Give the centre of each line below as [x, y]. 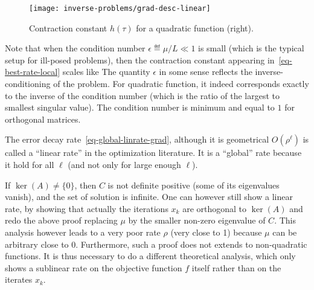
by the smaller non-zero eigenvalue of [197, 220]
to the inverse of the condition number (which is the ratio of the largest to [142, 95]
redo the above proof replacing [61, 220]
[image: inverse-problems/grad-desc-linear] [120, 8]
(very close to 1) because [216, 232]
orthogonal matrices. [43, 119]
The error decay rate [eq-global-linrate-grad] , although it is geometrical [137, 139]
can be [285, 232]
